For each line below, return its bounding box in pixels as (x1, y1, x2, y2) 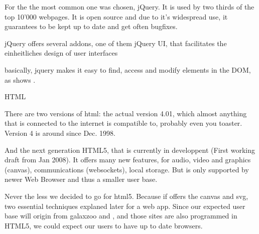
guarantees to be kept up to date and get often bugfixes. (5, 21, 178, 32)
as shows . (5, 74, 36, 85)
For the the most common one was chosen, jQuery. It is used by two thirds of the (5, 2, 254, 12)
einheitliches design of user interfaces (5, 48, 118, 58)
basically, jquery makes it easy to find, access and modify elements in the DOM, (5, 64, 251, 75)
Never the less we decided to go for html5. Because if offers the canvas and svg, (5, 190, 248, 201)
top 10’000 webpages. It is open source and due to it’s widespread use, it (5, 11, 228, 22)
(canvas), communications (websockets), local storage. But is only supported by (5, 164, 249, 174)
